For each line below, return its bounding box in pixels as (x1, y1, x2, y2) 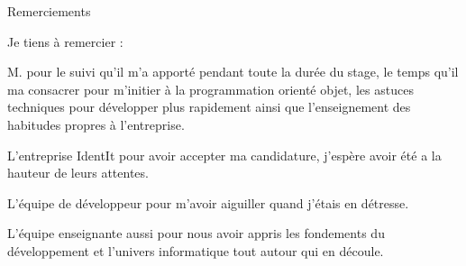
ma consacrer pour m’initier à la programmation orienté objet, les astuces (7, 79, 414, 98)
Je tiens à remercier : (7, 32, 123, 50)
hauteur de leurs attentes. (7, 163, 149, 182)
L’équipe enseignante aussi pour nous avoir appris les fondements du (7, 224, 385, 243)
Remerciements (7, 2, 91, 20)
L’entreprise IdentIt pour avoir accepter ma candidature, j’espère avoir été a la (7, 145, 442, 164)
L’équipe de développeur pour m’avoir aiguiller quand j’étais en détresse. (7, 193, 409, 212)
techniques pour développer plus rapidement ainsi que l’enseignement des (7, 97, 411, 116)
